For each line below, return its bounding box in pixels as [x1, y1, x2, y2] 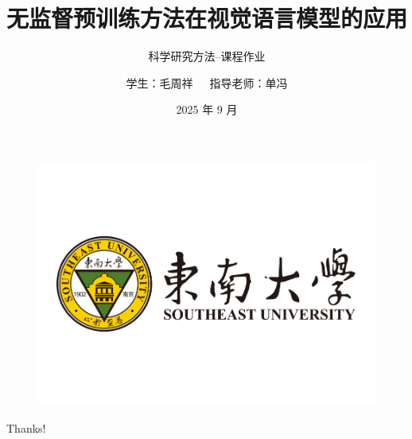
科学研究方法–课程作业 [148, 48, 266, 64]
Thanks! [6, 419, 46, 436]
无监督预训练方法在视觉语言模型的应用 [6, 2, 408, 34]
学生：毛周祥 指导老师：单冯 [126, 74, 288, 91]
